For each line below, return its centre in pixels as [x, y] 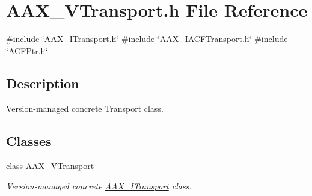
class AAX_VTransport [50, 166]
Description [43, 83]
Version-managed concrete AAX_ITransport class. [99, 185]
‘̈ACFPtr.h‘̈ [27, 50]
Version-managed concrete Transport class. [85, 108]
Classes [29, 140]
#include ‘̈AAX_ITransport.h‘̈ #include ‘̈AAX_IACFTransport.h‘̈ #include [147, 39]
